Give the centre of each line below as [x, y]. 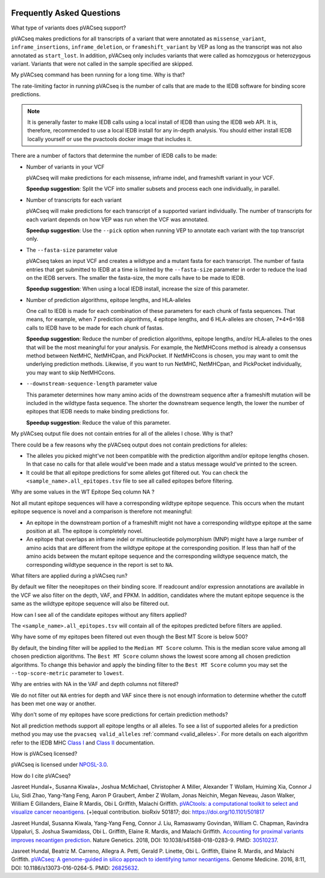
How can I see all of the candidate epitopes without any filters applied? [99, 614]
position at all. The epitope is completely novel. [85, 531]
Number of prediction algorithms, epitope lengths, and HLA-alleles [108, 300]
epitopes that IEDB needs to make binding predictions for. [97, 412]
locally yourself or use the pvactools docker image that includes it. [110, 139]
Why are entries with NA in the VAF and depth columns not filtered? [95, 684]
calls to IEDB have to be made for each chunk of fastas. [95, 327]
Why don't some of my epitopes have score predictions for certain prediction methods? [119, 715]
